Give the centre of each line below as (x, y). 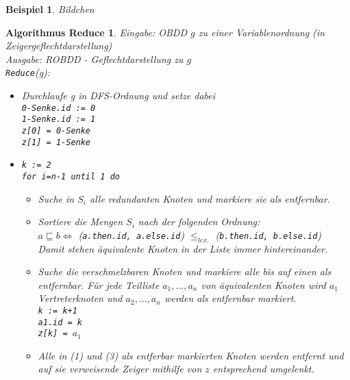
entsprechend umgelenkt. (263, 369)
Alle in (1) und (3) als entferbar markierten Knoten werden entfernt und (191, 355)
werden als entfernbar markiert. (230, 298)
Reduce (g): (28, 72)
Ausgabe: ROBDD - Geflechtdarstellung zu (95, 59)
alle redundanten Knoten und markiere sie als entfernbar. (210, 198)
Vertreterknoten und (80, 298)
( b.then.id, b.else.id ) (268, 235)
